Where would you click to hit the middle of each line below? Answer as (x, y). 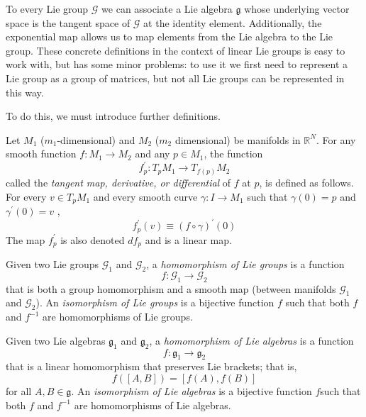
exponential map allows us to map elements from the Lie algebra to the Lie (170, 37)
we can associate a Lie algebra (167, 9)
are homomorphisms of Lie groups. (118, 317)
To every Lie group (47, 9)
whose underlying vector (297, 9)
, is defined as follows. (306, 182)
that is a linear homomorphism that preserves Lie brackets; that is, (151, 366)
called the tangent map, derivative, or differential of (118, 182)
